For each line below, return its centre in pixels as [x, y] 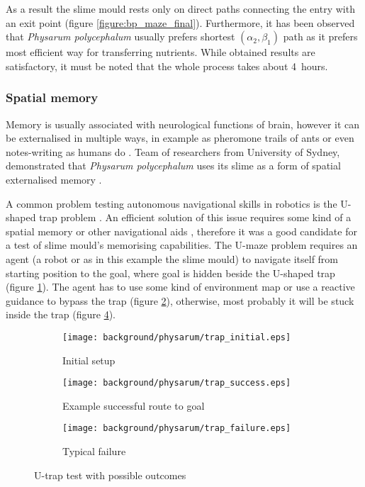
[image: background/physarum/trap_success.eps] [177, 383]
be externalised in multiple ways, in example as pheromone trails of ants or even [180, 138]
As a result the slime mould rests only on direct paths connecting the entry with [180, 9]
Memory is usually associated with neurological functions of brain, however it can [183, 124]
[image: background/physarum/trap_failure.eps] [177, 429]
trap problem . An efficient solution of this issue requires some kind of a [195, 217]
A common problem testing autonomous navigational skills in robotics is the [172, 203]
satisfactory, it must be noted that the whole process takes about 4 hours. [167, 66]
